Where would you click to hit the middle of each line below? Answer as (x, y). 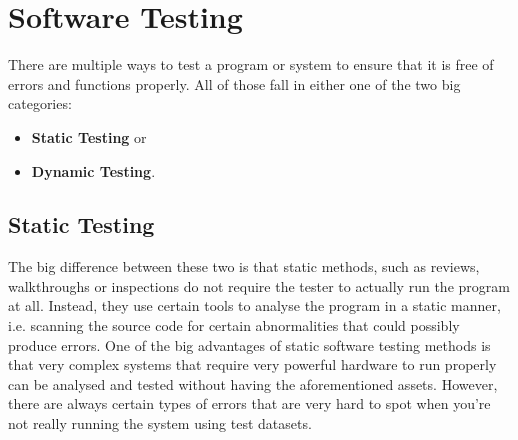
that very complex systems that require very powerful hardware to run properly (252, 364)
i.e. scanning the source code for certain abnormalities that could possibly (234, 325)
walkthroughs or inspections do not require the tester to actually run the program (259, 285)
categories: (40, 103)
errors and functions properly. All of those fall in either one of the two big (234, 83)
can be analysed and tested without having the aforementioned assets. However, (253, 383)
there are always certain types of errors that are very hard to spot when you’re (249, 403)
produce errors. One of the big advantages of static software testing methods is (249, 344)
